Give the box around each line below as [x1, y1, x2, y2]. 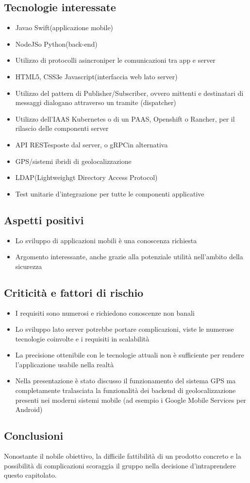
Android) [15, 404, 43, 414]
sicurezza [15, 261, 42, 271]
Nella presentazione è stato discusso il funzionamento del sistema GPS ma [15, 376, 236, 386]
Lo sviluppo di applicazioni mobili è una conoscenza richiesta [15, 235, 197, 245]
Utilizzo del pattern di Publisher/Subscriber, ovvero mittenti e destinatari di [15, 88, 244, 98]
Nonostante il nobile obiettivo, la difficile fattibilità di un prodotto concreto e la [4, 451, 241, 461]
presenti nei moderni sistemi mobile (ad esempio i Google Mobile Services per [15, 394, 246, 405]
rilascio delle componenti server [15, 123, 109, 133]
